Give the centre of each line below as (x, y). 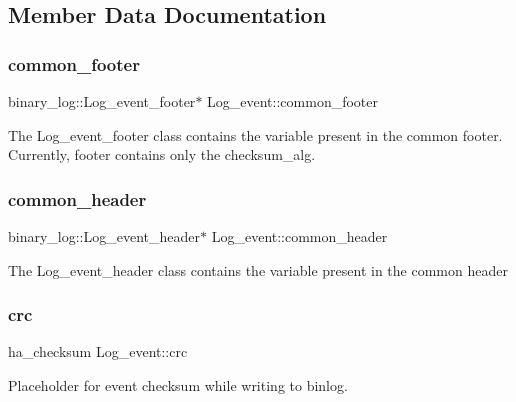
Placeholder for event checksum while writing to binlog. (178, 385)
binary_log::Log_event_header (104, 236)
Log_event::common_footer (292, 101)
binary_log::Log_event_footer (102, 101)
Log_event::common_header (299, 236)
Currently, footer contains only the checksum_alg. (162, 154)
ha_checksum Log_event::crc (98, 351)
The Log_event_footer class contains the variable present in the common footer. (255, 134)
